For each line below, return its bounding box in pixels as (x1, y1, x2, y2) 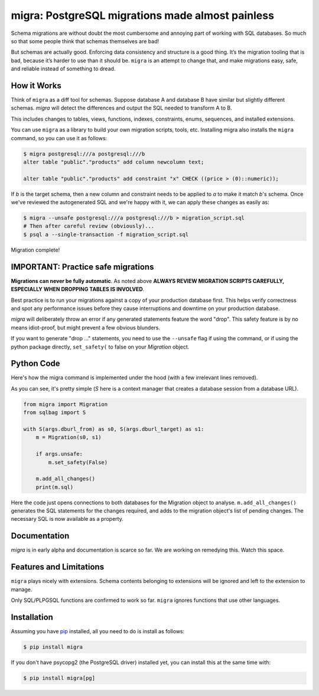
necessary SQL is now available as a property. (11, 515, 123, 523)
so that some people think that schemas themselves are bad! (11, 37, 159, 44)
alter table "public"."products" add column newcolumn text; (23, 159, 204, 165)
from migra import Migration (23, 401, 108, 408)
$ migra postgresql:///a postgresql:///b (23, 150, 145, 157)
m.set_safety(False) (48, 459, 108, 466)
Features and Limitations (11, 562, 105, 572)
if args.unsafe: (35, 450, 83, 457)
